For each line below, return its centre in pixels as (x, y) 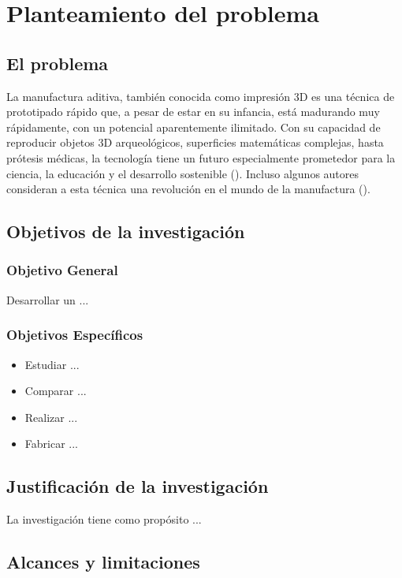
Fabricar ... (51, 444)
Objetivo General (62, 270)
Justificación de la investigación (138, 486)
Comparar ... (56, 391)
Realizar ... (51, 417)
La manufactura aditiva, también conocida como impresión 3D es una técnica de (201, 96)
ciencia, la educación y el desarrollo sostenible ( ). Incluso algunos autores (183, 173)
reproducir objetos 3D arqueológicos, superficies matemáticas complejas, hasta (195, 142)
